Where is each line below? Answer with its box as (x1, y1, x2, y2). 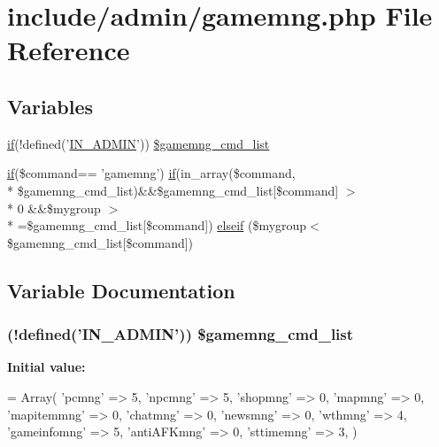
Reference (7, 32, 130, 68)
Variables (7, 92, 94, 119)
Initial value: (7, 358, 86, 376)
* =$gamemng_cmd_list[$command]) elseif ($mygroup (7, 216, 307, 235)
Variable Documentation (7, 276, 235, 304)
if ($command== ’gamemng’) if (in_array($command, (7, 164, 296, 182)
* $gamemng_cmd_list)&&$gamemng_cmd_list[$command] (7, 181, 339, 199)
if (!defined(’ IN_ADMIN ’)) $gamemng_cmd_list (7, 134, 270, 152)
